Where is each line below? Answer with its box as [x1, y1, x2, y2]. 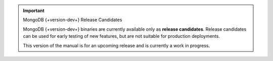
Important [23, 8, 45, 14]
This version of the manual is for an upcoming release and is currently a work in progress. [23, 42, 210, 48]
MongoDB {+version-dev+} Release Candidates [23, 17, 122, 23]
